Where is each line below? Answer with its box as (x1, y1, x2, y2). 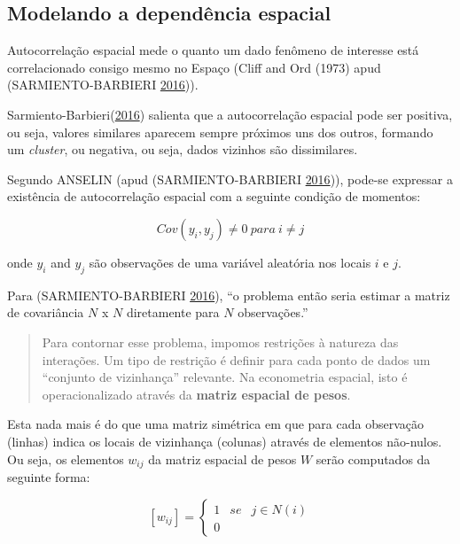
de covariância (7, 303, 84, 322)
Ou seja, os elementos (7, 449, 124, 468)
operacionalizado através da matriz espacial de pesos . (42, 385, 351, 403)
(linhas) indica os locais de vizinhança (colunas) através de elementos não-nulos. (7, 431, 442, 450)
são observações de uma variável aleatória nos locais (89, 253, 371, 271)
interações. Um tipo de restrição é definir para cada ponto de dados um (42, 350, 431, 369)
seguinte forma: (7, 467, 90, 486)
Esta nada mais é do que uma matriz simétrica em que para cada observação (7, 415, 424, 433)
